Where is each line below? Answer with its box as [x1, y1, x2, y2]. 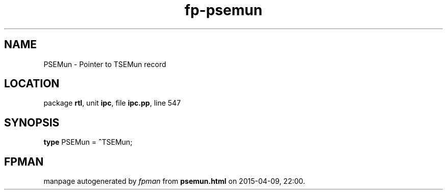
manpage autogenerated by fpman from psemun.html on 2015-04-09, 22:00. [43, 177, 305, 186]
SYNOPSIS [4, 116, 60, 129]
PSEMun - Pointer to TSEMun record [43, 59, 166, 69]
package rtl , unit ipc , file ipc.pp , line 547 [43, 99, 181, 108]
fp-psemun [184, 2, 263, 19]
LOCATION [4, 77, 60, 90]
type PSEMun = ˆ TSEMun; [43, 138, 133, 147]
